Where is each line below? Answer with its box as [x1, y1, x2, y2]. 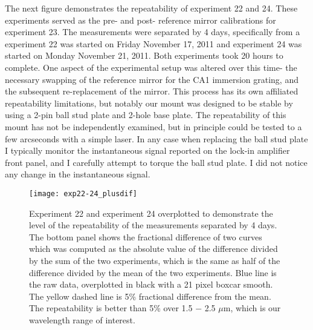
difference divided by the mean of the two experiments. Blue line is [29, 266, 277, 279]
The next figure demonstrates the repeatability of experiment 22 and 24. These [5, 2, 298, 14]
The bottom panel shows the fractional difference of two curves [29, 230, 262, 243]
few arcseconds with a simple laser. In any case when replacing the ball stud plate [5, 132, 308, 145]
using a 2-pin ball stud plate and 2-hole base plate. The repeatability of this [5, 108, 286, 121]
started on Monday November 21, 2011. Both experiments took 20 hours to [5, 49, 283, 62]
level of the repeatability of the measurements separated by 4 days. [29, 219, 277, 231]
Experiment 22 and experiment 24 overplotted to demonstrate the [29, 206, 273, 219]
